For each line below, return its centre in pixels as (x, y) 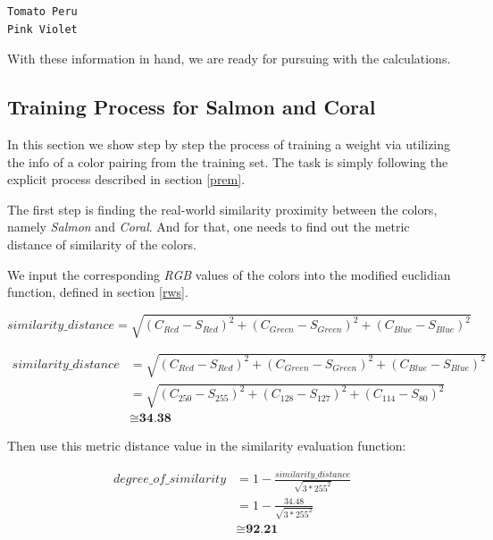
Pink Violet (42, 29)
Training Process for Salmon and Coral (192, 107)
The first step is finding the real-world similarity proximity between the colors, (222, 209)
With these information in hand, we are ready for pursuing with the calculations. (229, 59)
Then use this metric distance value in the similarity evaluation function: (207, 446)
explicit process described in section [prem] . (126, 179)
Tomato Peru (42, 12)
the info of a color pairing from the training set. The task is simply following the (228, 161)
